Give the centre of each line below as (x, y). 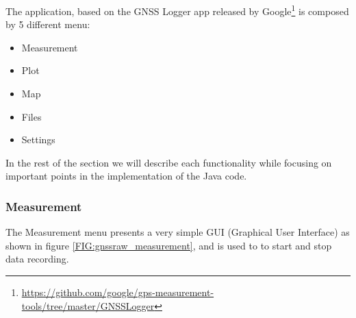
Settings (38, 139)
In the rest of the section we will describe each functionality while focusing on (169, 162)
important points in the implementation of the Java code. (126, 176)
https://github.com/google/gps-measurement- (118, 292)
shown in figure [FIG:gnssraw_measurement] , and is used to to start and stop (169, 245)
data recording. (37, 259)
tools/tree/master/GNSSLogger (88, 305)
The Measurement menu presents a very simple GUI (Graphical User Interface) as (178, 232)
